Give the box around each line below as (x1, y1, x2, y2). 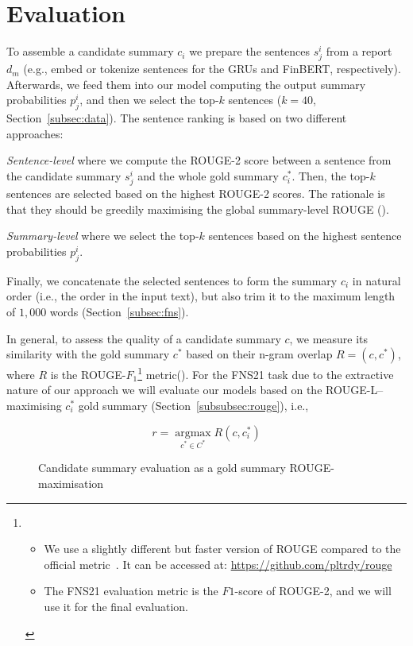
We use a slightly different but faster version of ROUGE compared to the (44, 540, 401, 557)
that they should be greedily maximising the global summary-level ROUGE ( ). (6, 200, 389, 217)
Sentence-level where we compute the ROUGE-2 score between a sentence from (6, 152, 392, 168)
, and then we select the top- (79, 91, 219, 108)
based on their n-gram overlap (186, 346, 333, 362)
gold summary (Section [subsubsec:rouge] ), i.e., (78, 397, 309, 413)
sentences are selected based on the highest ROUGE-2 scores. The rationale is (6, 185, 385, 202)
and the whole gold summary (137, 168, 279, 184)
